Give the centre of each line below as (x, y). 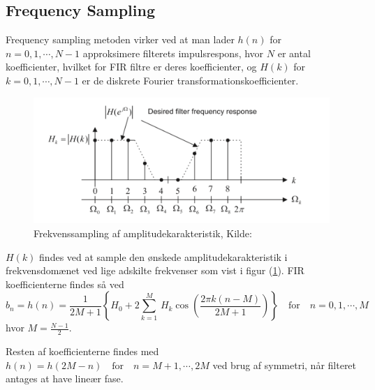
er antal (294, 53)
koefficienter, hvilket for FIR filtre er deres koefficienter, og (131, 67)
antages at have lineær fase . (65, 378)
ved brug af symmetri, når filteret (285, 365)
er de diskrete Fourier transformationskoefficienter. (190, 80)
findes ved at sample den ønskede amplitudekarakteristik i (163, 256)
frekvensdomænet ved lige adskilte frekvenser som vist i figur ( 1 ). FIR (155, 270)
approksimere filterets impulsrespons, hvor (173, 53)
